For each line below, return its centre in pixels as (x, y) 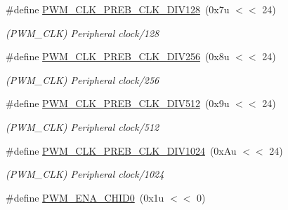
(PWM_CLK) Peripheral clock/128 (83, 33)
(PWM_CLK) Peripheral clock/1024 (85, 174)
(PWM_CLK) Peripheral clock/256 (83, 79)
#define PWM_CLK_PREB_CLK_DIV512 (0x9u (118, 103)
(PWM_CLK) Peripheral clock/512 (83, 126)
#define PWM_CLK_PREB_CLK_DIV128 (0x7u (118, 9)
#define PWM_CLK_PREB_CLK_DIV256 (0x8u (118, 56)
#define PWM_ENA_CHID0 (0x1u (85, 197)
